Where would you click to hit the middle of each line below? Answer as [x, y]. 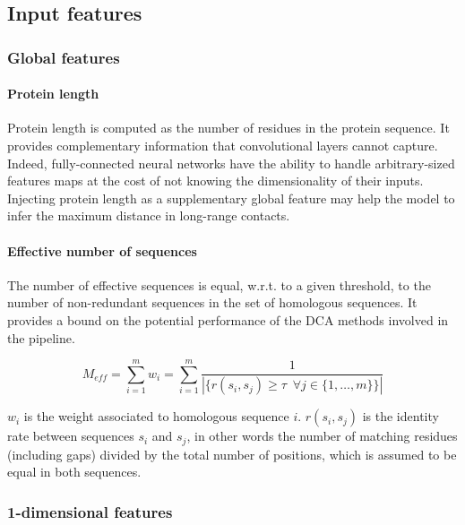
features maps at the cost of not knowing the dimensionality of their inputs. [215, 181]
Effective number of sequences [102, 250]
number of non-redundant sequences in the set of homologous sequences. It [212, 302]
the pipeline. [41, 337]
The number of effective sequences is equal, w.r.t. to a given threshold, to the [219, 284]
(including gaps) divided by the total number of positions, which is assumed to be [232, 454]
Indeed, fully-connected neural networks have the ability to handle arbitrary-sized [231, 163]
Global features [64, 57]
